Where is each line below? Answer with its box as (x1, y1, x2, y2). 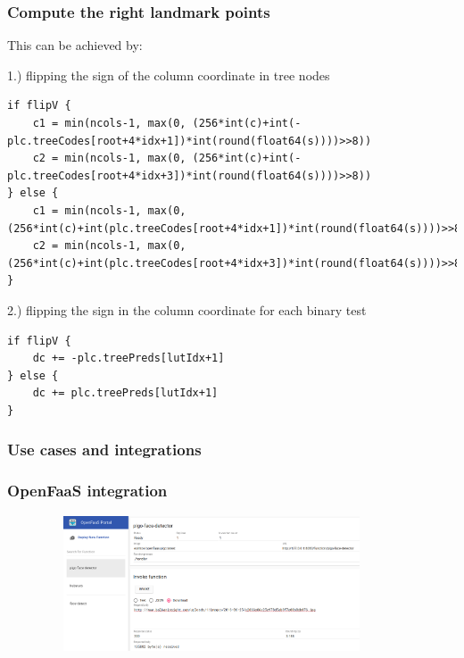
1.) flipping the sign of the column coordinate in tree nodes (7, 65, 330, 84)
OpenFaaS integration (7, 479, 168, 502)
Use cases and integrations (7, 438, 202, 461)
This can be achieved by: (7, 36, 143, 54)
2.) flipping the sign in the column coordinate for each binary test (7, 300, 367, 319)
